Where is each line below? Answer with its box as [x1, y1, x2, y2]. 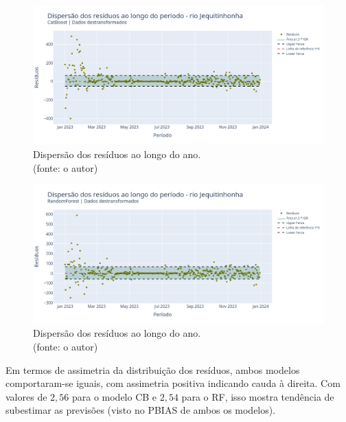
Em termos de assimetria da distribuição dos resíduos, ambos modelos [5, 362, 300, 377]
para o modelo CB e [71, 389, 157, 403]
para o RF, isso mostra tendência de [181, 389, 334, 403]
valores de [5, 389, 47, 403]
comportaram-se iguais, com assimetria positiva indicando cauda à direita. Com [5, 376, 341, 390]
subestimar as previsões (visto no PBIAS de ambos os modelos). [5, 403, 276, 417]
